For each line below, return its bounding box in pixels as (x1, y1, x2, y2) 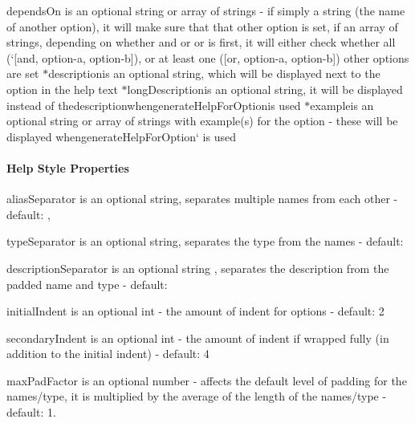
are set (6, 65, 39, 82)
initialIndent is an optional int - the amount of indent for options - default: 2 (6, 303, 384, 319)
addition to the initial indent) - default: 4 (6, 345, 210, 362)
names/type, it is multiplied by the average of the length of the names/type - (6, 388, 387, 405)
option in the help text (6, 80, 118, 97)
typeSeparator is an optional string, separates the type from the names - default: (6, 233, 404, 250)
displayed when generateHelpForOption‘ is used (6, 128, 236, 144)
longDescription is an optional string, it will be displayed (127, 80, 403, 97)
